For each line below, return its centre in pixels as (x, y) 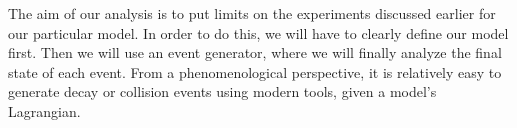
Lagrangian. (44, 110)
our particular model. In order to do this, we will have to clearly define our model (258, 32)
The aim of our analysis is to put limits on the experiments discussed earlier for (252, 13)
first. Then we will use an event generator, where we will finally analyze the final (255, 52)
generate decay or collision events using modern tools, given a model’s (222, 91)
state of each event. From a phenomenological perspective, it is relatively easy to (255, 71)
